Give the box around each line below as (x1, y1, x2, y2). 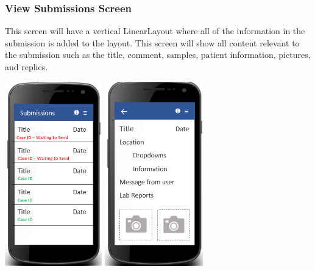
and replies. (5, 60, 48, 73)
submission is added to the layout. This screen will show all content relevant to (5, 36, 300, 49)
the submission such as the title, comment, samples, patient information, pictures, (5, 48, 311, 61)
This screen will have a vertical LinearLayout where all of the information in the (5, 24, 305, 37)
